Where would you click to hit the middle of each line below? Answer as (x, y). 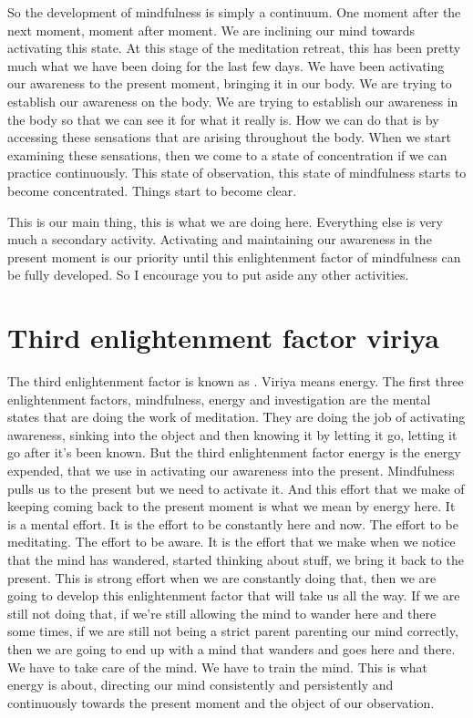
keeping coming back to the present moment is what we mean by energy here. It (231, 506)
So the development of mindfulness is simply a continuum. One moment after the (234, 12)
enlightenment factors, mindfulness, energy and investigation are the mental (219, 399)
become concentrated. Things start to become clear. (152, 190)
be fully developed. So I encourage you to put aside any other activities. (208, 275)
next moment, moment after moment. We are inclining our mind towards (211, 30)
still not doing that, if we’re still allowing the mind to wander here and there (222, 613)
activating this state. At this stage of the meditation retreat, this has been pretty (234, 48)
